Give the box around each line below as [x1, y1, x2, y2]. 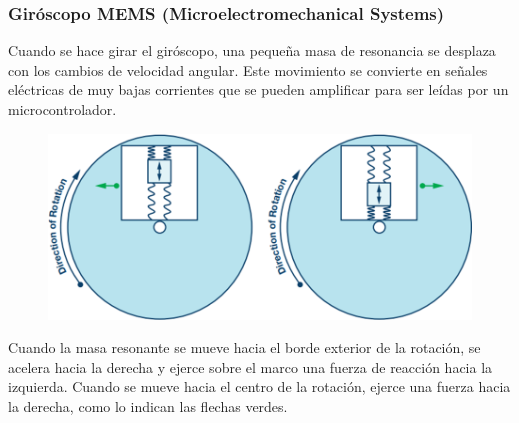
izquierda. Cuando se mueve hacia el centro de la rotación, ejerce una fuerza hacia [8, 376, 511, 397]
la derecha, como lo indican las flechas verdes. [8, 396, 288, 417]
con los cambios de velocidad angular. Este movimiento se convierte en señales [8, 59, 488, 80]
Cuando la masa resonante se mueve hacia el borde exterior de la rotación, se [8, 337, 481, 358]
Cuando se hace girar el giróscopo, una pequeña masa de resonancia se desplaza [8, 40, 496, 61]
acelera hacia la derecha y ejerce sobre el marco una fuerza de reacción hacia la [8, 356, 493, 377]
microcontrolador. [8, 99, 117, 119]
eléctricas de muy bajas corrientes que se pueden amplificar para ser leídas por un [8, 79, 509, 100]
